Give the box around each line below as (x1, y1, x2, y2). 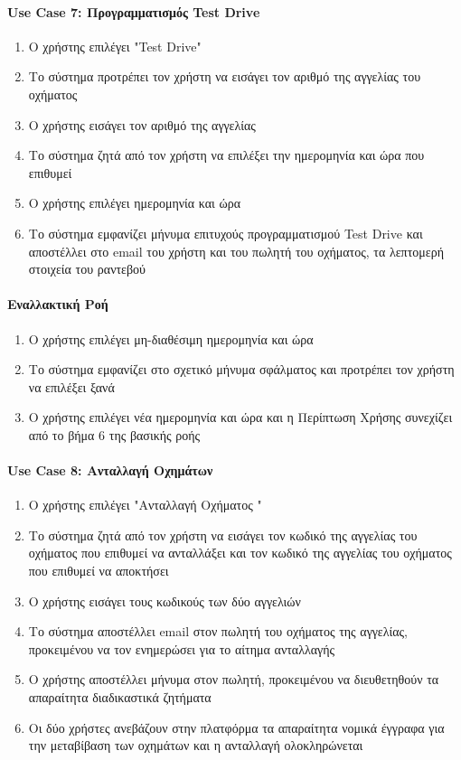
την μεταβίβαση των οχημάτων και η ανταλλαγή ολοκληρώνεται (28, 736, 363, 755)
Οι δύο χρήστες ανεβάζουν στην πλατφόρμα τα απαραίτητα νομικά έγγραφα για (28, 718, 445, 737)
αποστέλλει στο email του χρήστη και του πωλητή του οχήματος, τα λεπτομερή (28, 241, 444, 260)
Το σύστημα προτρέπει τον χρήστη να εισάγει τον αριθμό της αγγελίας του (28, 67, 421, 86)
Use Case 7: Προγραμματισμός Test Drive (7, 2, 260, 21)
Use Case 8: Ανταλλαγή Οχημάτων (7, 461, 213, 480)
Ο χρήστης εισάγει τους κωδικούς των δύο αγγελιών (28, 591, 301, 610)
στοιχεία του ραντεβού (28, 259, 146, 278)
